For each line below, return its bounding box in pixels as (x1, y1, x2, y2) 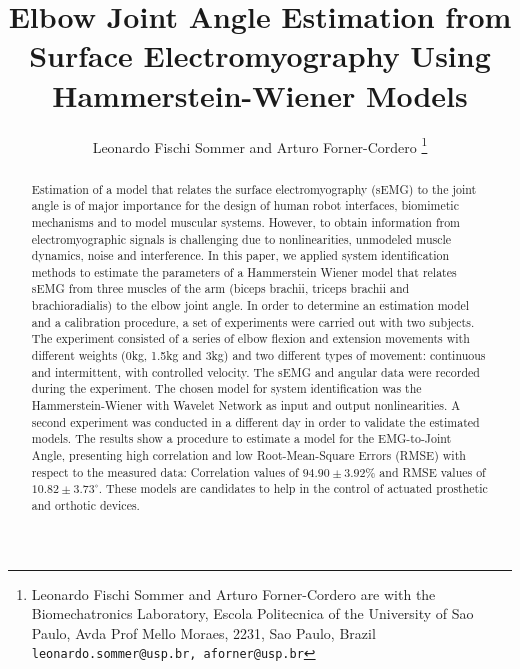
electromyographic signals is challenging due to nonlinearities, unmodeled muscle (31, 230, 452, 247)
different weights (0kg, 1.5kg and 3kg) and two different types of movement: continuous (31, 347, 486, 364)
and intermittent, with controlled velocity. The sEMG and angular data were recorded (31, 363, 480, 380)
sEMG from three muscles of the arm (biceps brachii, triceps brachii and (31, 280, 410, 297)
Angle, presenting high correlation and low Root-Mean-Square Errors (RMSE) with (31, 447, 466, 464)
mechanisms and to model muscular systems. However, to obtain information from (31, 213, 461, 230)
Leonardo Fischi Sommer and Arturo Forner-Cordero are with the (31, 583, 436, 604)
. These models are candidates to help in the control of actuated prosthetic (98, 480, 488, 497)
